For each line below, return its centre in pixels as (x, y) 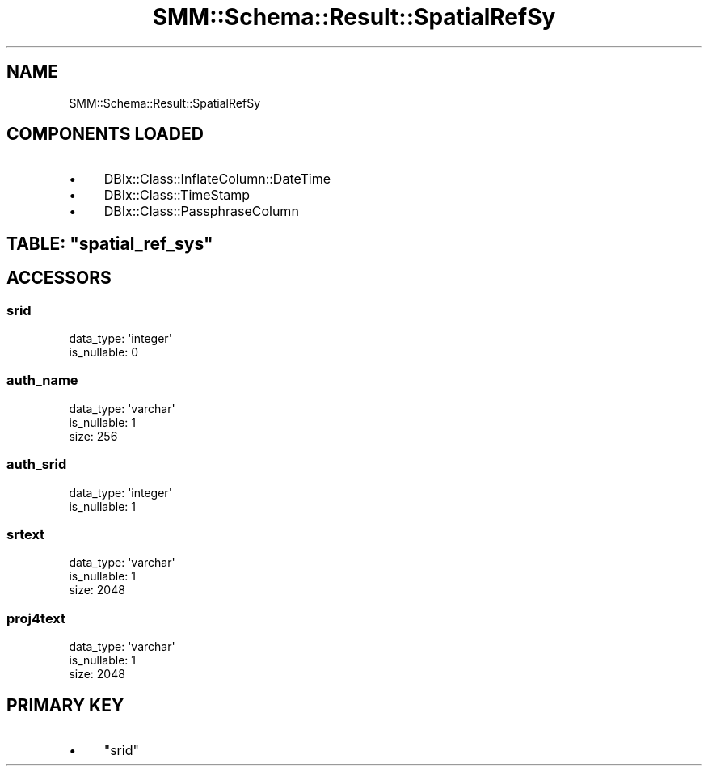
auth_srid (37, 464)
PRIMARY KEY (65, 705)
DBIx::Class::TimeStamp (177, 195)
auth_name (42, 380)
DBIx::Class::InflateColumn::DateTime (217, 179)
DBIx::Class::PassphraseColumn (201, 211)
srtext (26, 534)
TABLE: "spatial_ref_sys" (110, 243)
